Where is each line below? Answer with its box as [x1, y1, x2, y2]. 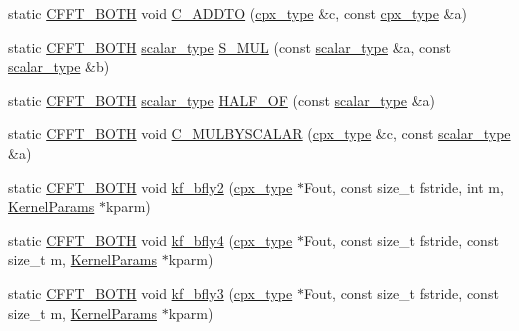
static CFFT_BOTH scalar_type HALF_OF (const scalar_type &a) [8, 89, 436, 110]
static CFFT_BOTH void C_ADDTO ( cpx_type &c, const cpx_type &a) [8, 3, 467, 23]
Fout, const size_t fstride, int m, [303, 176, 504, 197]
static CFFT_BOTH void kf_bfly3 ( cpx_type [8, 282, 293, 303]
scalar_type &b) [8, 56, 110, 77]
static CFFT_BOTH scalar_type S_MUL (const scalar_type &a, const [8, 36, 452, 57]
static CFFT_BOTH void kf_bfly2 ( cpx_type [8, 176, 293, 197]
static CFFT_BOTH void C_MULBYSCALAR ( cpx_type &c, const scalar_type [8, 123, 511, 144]
